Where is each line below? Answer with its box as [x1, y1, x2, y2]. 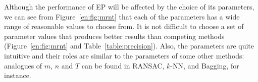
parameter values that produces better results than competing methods [4, 30, 225, 41]
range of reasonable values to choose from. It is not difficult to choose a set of [4, 21, 244, 31]
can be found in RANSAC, [81, 60, 165, 70]
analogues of [4, 60, 42, 70]
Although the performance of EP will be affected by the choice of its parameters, [4, 1, 254, 11]
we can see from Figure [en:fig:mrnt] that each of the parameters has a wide [4, 11, 240, 21]
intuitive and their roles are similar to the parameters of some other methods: [4, 50, 244, 60]
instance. [4, 70, 31, 80]
